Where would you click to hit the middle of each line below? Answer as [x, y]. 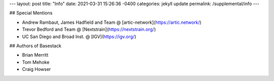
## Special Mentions [31, 13]
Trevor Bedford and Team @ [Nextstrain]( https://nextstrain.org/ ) [89, 29]
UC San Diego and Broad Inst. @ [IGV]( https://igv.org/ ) [79, 36]
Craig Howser [37, 69]
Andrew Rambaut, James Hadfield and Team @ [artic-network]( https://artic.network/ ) [112, 22]
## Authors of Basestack [36, 46]
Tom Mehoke [36, 62]
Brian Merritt [35, 55]
